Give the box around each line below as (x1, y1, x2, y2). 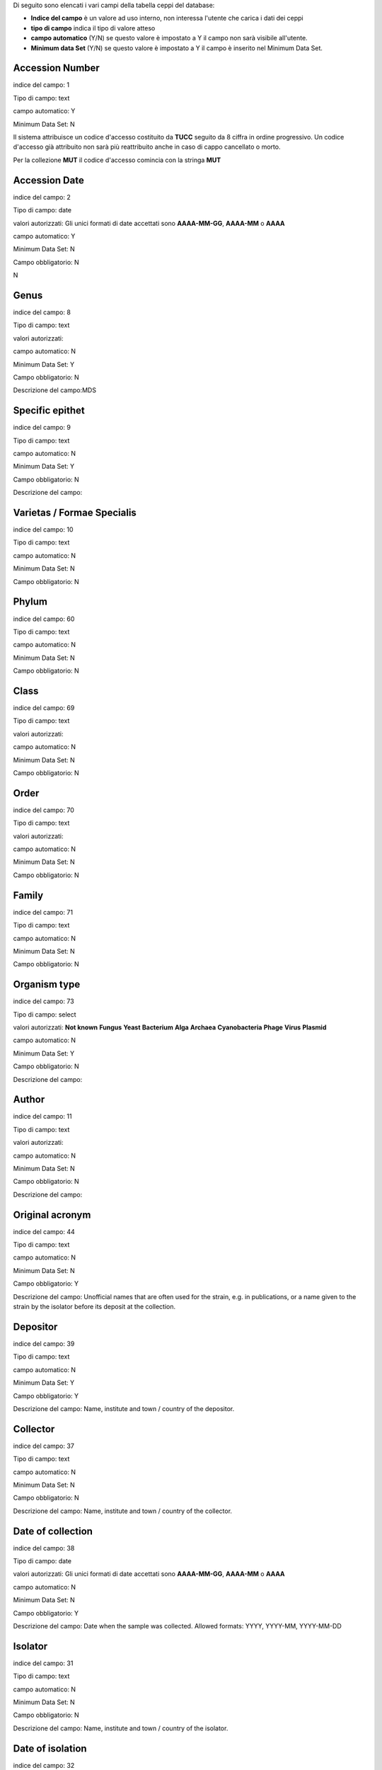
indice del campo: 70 (13, 806, 74, 814)
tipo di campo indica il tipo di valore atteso (30, 23, 156, 32)
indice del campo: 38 (13, 1543, 75, 1552)
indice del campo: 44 (13, 1227, 76, 1235)
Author (13, 1094, 45, 1106)
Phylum (13, 595, 47, 608)
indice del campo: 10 (13, 525, 74, 534)
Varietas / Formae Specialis (13, 506, 137, 518)
